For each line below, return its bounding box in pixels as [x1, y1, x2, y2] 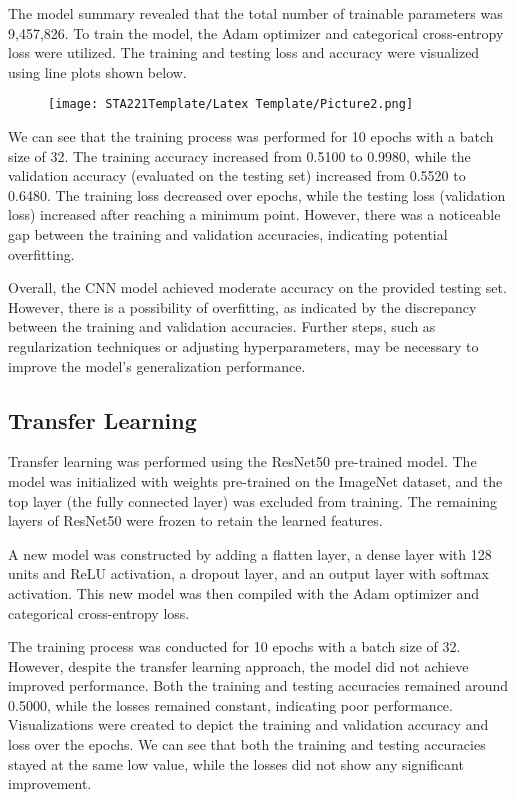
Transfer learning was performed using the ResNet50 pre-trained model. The [8, 451, 477, 472]
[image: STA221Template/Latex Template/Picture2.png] [48, 97, 414, 112]
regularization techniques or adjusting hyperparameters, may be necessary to [8, 335, 479, 356]
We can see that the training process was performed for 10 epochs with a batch [8, 126, 494, 147]
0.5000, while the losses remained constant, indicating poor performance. [8, 694, 453, 715]
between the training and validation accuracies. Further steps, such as [8, 316, 436, 337]
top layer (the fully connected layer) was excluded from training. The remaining [8, 490, 498, 511]
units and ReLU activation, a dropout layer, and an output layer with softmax [8, 563, 489, 584]
